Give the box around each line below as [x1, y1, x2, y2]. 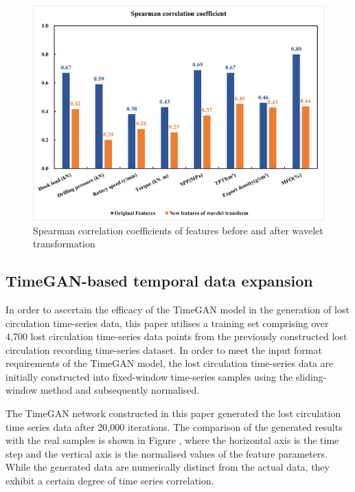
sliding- [295, 369, 327, 383]
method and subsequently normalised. [40, 383, 200, 397]
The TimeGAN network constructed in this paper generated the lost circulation [5, 406, 341, 421]
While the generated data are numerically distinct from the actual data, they [5, 460, 330, 474]
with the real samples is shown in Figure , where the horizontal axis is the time [5, 433, 339, 447]
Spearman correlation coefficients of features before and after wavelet [33, 223, 323, 237]
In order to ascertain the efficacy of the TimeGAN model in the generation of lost [5, 302, 350, 316]
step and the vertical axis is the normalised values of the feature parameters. [5, 446, 328, 460]
